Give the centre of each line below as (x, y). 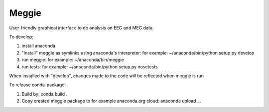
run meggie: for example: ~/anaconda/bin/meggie (73, 60)
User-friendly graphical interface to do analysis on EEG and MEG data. (81, 28)
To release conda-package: (37, 85)
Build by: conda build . (45, 94)
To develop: (21, 37)
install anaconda (39, 46)
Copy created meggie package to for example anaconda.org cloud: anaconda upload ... (111, 101)
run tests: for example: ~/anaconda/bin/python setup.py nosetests (90, 66)
